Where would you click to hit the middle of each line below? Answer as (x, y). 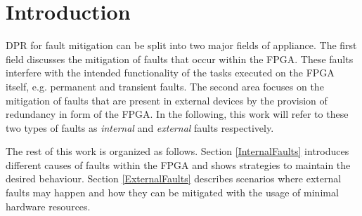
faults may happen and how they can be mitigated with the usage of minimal (172, 193)
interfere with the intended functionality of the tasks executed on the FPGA (170, 73)
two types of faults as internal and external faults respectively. (140, 127)
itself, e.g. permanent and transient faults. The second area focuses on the (165, 86)
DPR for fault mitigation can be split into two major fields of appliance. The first (181, 45)
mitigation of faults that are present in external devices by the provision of (167, 100)
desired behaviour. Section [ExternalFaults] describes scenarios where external (174, 178)
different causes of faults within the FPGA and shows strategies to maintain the (178, 164)
